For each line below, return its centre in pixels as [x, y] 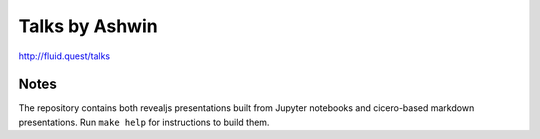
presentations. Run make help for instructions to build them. [144, 122]
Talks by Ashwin [88, 26]
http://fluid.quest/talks [64, 56]
